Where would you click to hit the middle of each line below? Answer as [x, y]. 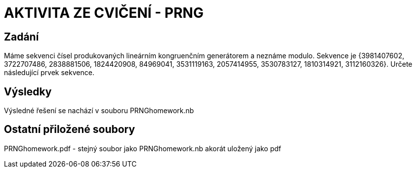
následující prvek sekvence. [49, 73]
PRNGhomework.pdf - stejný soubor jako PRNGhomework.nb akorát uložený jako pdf [143, 148]
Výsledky [28, 91]
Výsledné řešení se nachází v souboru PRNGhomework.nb [99, 111]
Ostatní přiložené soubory [70, 129]
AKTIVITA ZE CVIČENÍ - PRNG [104, 13]
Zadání [21, 37]
